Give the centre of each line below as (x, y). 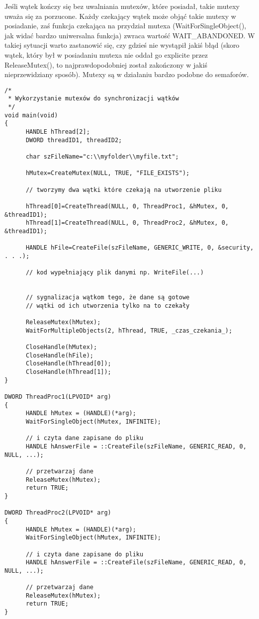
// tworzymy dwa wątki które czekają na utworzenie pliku (124, 190)
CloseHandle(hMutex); (61, 347)
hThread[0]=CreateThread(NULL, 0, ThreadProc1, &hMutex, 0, (127, 206)
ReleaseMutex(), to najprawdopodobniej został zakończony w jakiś (106, 64)
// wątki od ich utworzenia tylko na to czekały (108, 306)
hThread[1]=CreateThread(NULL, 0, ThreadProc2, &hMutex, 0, (127, 223)
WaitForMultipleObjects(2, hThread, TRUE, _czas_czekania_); (129, 330)
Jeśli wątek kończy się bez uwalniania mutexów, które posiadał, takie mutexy (122, 6)
